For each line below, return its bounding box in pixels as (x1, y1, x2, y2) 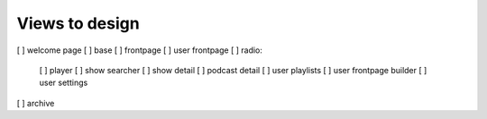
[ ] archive (16, 98, 55, 108)
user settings (39, 77, 88, 89)
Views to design (16, 13, 140, 33)
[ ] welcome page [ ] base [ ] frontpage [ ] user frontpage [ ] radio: (16, 45, 263, 55)
